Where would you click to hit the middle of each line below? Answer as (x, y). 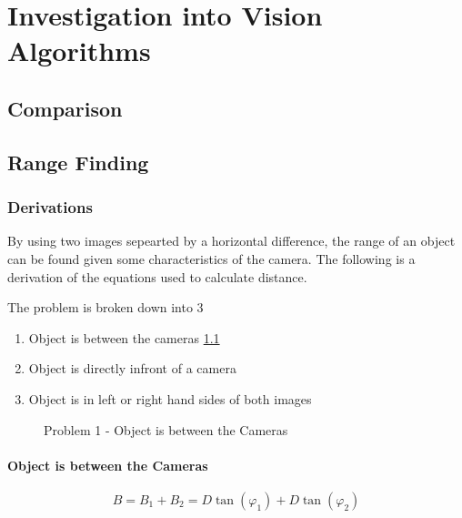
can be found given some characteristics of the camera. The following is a (211, 258)
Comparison (65, 108)
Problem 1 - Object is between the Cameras (166, 429)
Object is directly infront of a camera (132, 368)
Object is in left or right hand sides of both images (170, 398)
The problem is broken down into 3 (105, 307)
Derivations (50, 207)
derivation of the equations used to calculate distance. (157, 276)
